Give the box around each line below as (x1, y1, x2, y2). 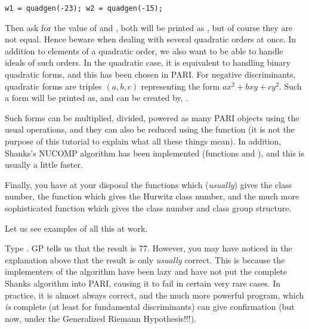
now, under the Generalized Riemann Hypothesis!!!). (5, 312, 196, 324)
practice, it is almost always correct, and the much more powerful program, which (5, 288, 304, 301)
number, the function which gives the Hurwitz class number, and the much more (5, 190, 299, 202)
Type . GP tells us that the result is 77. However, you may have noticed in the (5, 242, 292, 254)
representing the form (141, 79, 220, 92)
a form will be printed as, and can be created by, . (5, 91, 189, 104)
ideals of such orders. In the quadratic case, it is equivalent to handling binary (5, 56, 291, 69)
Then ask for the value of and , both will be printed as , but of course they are (5, 21, 293, 33)
